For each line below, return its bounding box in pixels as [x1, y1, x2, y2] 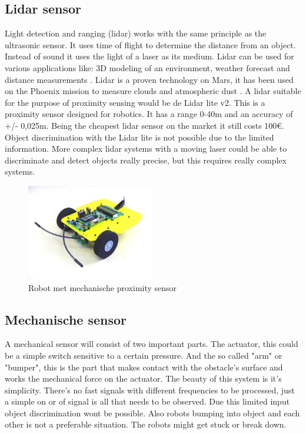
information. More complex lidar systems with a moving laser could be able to [5, 142, 287, 155]
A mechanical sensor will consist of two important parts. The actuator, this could [5, 338, 298, 350]
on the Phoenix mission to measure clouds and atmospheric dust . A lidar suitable [5, 85, 301, 97]
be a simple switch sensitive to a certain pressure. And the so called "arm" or [5, 349, 282, 361]
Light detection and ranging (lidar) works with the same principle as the [5, 27, 267, 39]
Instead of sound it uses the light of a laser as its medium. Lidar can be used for [5, 50, 294, 62]
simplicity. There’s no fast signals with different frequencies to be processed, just [5, 383, 295, 396]
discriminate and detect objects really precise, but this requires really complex [5, 153, 287, 166]
